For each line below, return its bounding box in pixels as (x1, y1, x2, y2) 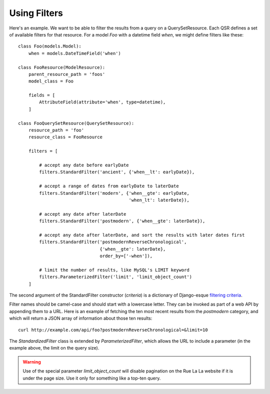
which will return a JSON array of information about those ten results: (9, 315, 152, 322)
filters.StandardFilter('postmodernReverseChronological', (39, 239, 187, 245)
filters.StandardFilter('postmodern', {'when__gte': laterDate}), (39, 218, 205, 224)
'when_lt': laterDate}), (128, 197, 189, 203)
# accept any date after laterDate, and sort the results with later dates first (39, 232, 245, 238)
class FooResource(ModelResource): (18, 64, 105, 70)
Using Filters (9, 7, 63, 18)
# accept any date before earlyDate (39, 162, 129, 168)
